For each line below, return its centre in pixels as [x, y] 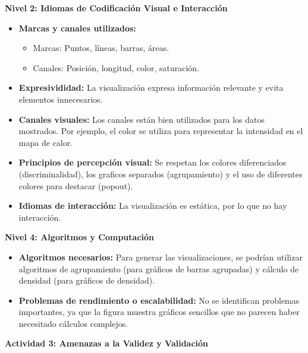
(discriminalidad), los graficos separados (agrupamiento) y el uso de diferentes [161, 174]
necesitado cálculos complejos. [73, 323]
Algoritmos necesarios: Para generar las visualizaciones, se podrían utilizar [161, 257]
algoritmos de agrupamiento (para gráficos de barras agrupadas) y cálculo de [159, 268]
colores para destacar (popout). [76, 185]
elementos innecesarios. [61, 99]
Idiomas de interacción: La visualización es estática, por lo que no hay [153, 206]
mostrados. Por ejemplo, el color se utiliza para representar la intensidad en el [161, 131]
